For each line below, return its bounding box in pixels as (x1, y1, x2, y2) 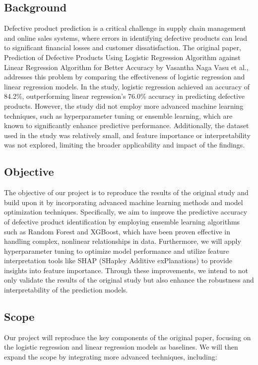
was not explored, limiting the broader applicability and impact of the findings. (4, 140, 245, 150)
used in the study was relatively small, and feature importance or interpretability (4, 130, 251, 140)
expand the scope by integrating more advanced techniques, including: (4, 352, 217, 362)
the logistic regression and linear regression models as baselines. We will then (4, 342, 238, 352)
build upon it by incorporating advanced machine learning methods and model (4, 197, 243, 207)
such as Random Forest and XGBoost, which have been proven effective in (4, 226, 231, 236)
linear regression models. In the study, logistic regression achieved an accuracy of (4, 81, 250, 91)
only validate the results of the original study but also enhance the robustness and (4, 275, 254, 285)
